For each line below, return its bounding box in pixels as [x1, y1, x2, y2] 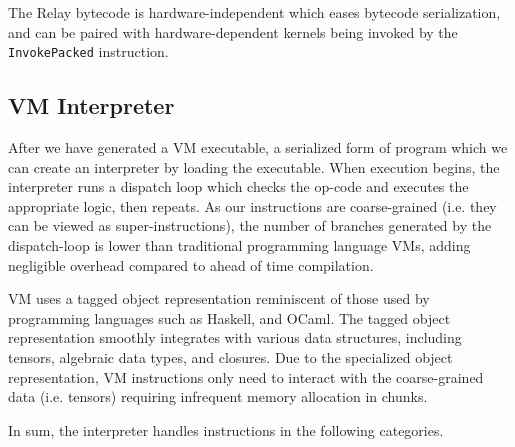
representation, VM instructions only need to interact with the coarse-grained [8, 366, 484, 387]
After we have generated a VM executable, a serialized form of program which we [8, 137, 508, 158]
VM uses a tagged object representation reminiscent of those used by [8, 288, 430, 309]
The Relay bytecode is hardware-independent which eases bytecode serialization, [8, 2, 501, 22]
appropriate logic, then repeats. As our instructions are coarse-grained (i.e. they [8, 195, 497, 216]
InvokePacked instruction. [8, 41, 169, 62]
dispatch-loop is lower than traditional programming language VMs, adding [8, 235, 471, 256]
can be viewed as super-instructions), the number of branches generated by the [8, 215, 492, 236]
